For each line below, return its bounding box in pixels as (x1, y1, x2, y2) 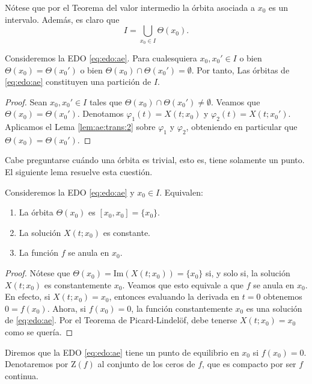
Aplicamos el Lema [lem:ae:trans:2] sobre (5, 120, 156, 133)
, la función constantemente (131, 302, 233, 314)
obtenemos (263, 290, 302, 303)
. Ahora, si (47, 302, 86, 314)
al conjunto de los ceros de (97, 358, 195, 370)
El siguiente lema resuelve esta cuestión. (5, 166, 153, 178)
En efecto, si (5, 290, 50, 303)
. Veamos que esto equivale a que (122, 278, 243, 291)
